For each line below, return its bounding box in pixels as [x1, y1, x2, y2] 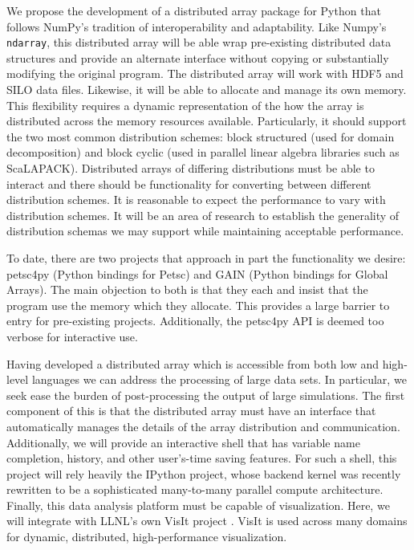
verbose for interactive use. [6, 328, 138, 344]
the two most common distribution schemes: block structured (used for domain [6, 128, 395, 145]
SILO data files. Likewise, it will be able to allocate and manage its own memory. [6, 81, 407, 98]
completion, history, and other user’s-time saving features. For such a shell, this [6, 450, 397, 466]
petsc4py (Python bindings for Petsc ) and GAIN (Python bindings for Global [6, 265, 388, 282]
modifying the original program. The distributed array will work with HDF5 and [6, 65, 404, 82]
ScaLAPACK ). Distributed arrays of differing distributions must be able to [6, 160, 375, 176]
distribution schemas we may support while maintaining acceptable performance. [6, 222, 404, 239]
